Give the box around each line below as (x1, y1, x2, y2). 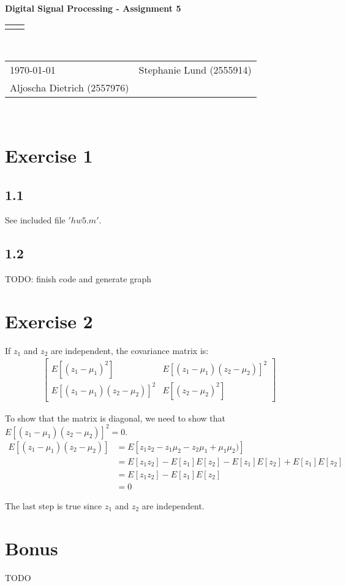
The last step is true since (5, 499, 102, 512)
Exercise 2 (5, 308, 93, 333)
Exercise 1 (5, 142, 93, 168)
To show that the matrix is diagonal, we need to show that (5, 411, 225, 424)
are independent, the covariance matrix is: (50, 344, 209, 357)
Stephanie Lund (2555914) (138, 63, 252, 77)
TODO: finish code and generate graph (5, 272, 152, 285)
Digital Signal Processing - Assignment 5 (5, 2, 181, 14)
